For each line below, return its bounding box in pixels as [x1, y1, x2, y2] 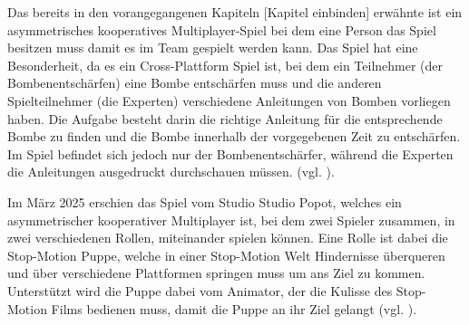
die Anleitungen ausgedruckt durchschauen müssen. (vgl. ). [7, 162, 335, 181]
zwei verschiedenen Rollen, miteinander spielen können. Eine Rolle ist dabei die [7, 228, 448, 247]
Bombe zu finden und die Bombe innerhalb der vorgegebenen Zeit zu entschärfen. [7, 127, 461, 146]
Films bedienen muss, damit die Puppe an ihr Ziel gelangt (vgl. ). [51, 299, 417, 318]
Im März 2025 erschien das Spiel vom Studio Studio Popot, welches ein [7, 192, 402, 211]
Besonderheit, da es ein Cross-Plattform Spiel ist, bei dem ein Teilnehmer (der [7, 55, 444, 74]
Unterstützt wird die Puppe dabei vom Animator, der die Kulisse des [7, 281, 393, 300]
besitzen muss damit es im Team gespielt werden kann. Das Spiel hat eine [7, 38, 418, 57]
